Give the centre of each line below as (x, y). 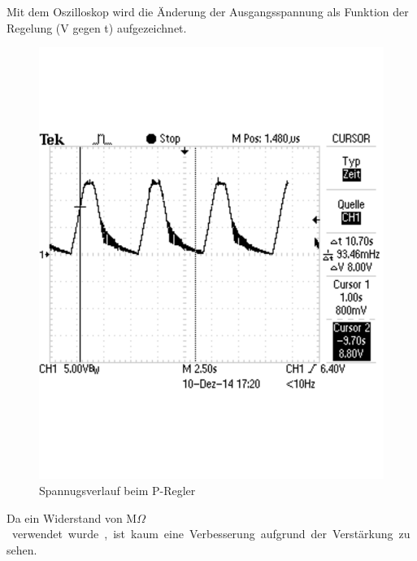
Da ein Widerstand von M (72, 517)
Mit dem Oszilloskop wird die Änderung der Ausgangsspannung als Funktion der (208, 11)
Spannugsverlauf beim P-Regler (117, 490)
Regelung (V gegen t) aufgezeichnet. (97, 27)
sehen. (22, 549)
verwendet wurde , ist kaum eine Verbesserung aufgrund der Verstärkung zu (211, 534)
